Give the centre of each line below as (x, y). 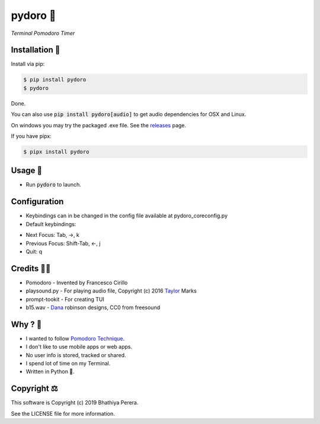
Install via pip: (28, 64)
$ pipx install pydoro (56, 152)
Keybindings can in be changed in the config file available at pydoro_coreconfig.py (127, 216)
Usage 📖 (27, 171)
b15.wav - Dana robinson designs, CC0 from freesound (93, 307)
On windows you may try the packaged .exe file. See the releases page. (99, 125)
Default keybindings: (51, 224)
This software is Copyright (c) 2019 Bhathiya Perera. (75, 403)
